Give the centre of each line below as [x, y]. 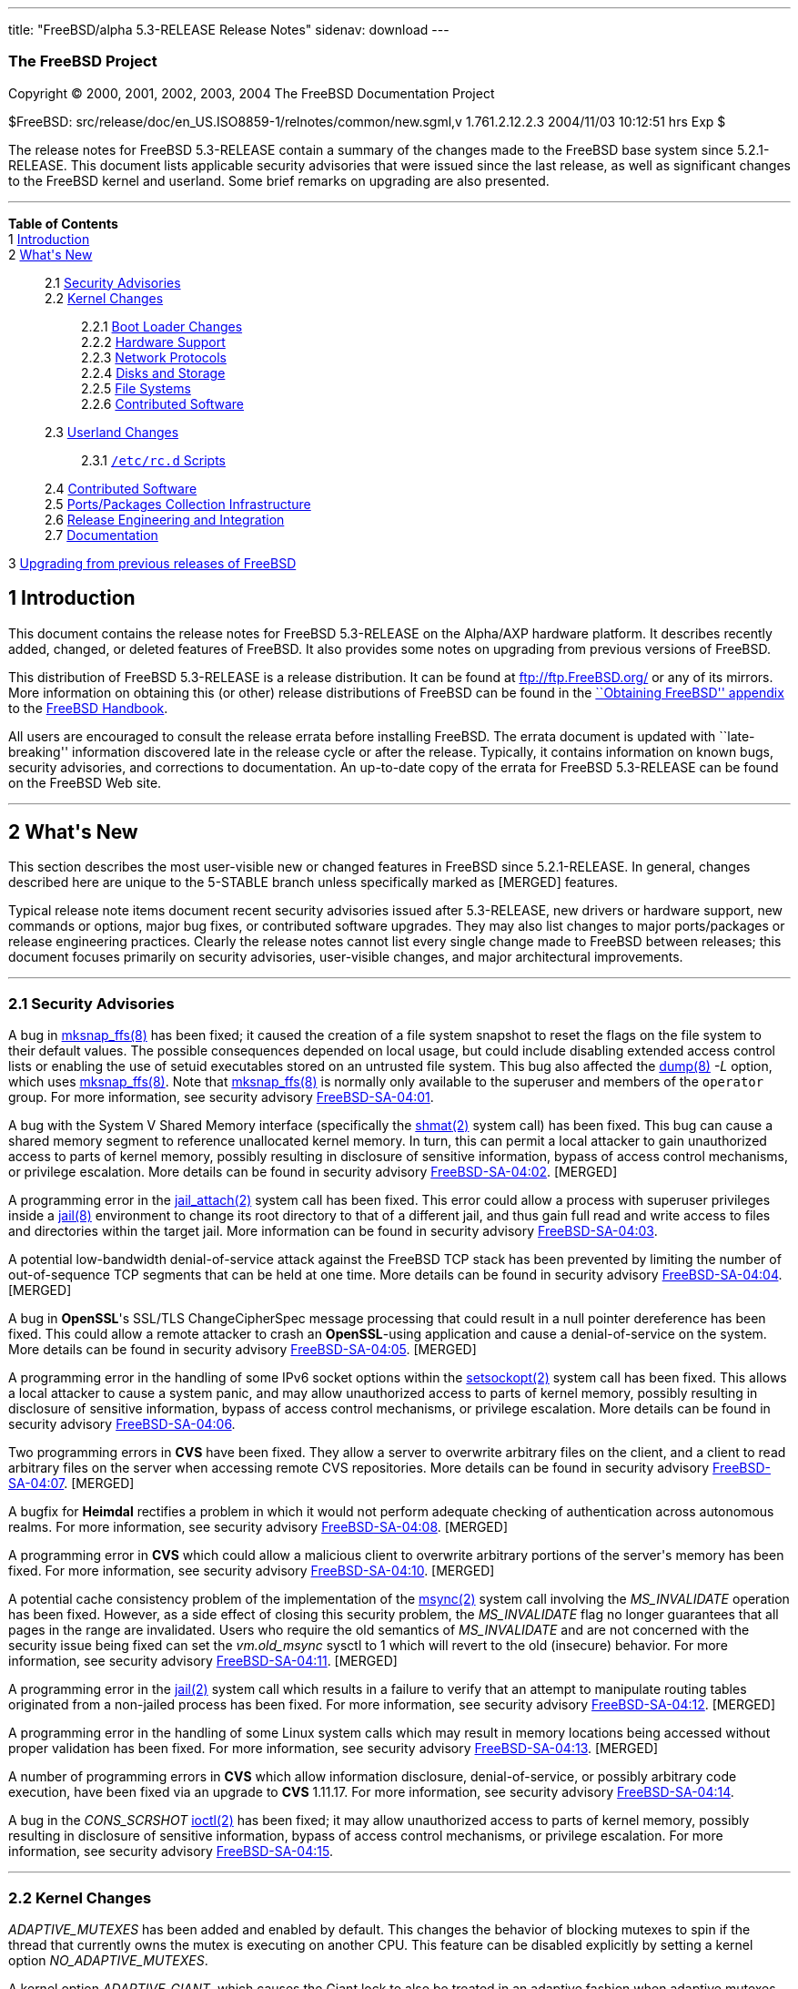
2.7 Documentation [101, 535]
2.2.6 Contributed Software [163, 403]
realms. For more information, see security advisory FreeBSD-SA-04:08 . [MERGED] [258, 1527]
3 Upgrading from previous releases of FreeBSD [152, 563]
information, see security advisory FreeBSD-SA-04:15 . [171, 1851]
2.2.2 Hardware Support [153, 342]
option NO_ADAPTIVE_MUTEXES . [108, 1960]
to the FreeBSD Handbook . [88, 708]
